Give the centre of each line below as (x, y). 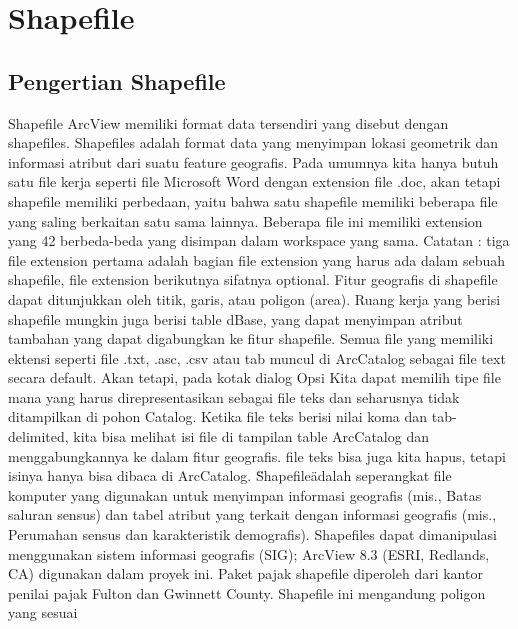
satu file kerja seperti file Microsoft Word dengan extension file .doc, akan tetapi (254, 181)
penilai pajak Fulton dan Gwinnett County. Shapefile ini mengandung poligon (247, 592)
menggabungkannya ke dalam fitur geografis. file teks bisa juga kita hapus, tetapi (257, 455)
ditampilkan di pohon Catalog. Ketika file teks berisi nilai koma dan (218, 416)
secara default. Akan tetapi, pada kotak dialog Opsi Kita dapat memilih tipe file (254, 377)
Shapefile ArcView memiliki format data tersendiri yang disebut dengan (228, 122)
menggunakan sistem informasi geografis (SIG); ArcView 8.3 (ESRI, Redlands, (249, 553)
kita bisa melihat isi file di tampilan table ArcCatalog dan (251, 436)
